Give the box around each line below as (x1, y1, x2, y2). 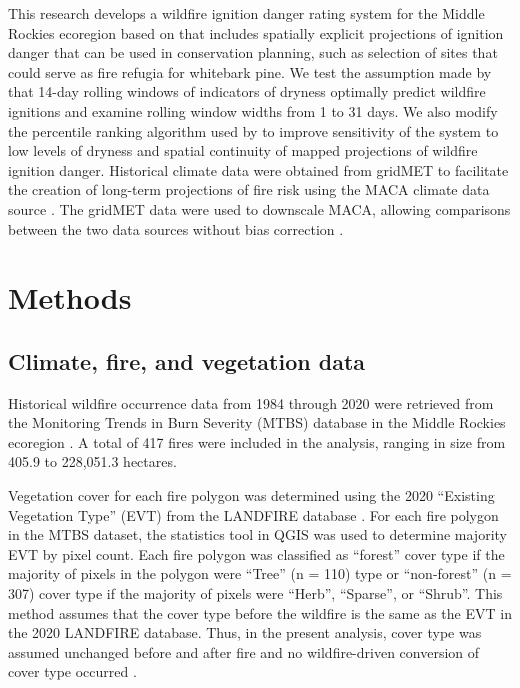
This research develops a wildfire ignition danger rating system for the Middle (8, 3, 485, 23)
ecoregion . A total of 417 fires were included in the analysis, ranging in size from (8, 431, 506, 452)
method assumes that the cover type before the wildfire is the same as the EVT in (8, 602, 512, 623)
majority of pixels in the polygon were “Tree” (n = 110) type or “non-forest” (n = (8, 563, 512, 584)
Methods (8, 277, 132, 318)
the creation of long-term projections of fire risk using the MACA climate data (8, 179, 490, 200)
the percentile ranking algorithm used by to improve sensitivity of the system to (8, 120, 499, 141)
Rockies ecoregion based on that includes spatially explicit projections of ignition (8, 22, 504, 43)
